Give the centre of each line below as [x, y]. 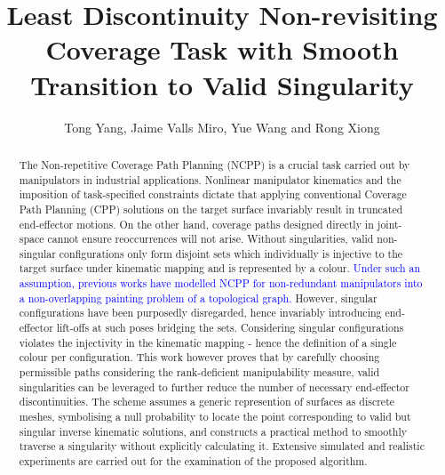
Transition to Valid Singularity [222, 84]
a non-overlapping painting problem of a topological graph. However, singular [198, 298]
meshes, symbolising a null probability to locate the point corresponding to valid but [215, 417]
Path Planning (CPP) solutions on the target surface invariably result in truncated [211, 209]
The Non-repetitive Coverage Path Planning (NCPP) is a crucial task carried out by [215, 164]
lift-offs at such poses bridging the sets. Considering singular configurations [230, 328]
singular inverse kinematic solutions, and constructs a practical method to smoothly [213, 431]
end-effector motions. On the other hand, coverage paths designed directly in [196, 224]
